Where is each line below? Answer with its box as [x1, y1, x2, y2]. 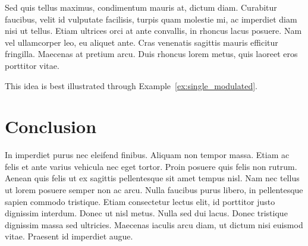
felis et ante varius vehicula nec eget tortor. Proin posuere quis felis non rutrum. [5, 160, 297, 172]
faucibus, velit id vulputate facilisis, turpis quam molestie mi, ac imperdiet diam [5, 12, 297, 25]
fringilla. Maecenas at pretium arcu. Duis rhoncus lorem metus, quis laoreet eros [5, 48, 298, 60]
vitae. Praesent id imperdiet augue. [5, 230, 133, 242]
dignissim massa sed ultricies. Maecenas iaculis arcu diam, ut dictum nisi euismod [5, 218, 303, 231]
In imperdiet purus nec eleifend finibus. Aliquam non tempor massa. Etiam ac [5, 149, 290, 161]
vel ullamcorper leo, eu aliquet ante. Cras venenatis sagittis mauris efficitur [5, 36, 278, 48]
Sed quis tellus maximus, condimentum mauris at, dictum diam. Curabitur [5, 1, 277, 13]
